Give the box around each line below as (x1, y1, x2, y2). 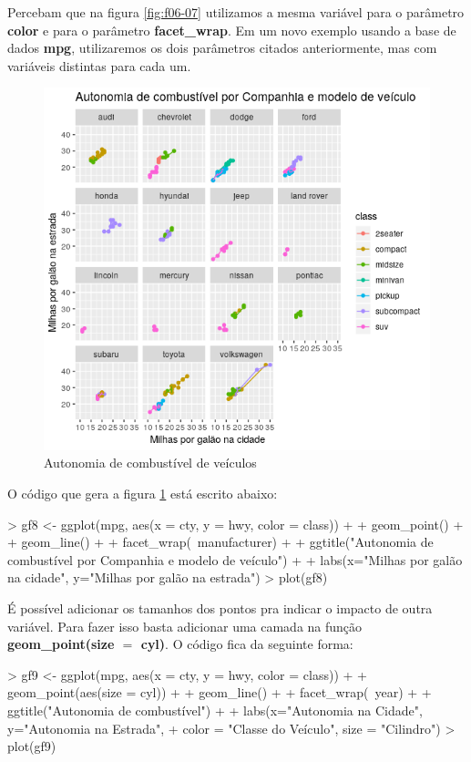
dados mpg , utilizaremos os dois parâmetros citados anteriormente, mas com (7, 38, 437, 57)
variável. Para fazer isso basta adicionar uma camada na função (7, 616, 363, 635)
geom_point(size (7, 634, 115, 654)
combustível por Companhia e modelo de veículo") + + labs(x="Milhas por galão (7, 550, 463, 569)
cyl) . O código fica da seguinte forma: (140, 634, 353, 654)
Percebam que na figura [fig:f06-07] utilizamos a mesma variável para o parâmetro (7, 3, 465, 21)
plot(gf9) (7, 736, 56, 756)
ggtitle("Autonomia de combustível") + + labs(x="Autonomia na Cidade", (7, 700, 423, 719)
